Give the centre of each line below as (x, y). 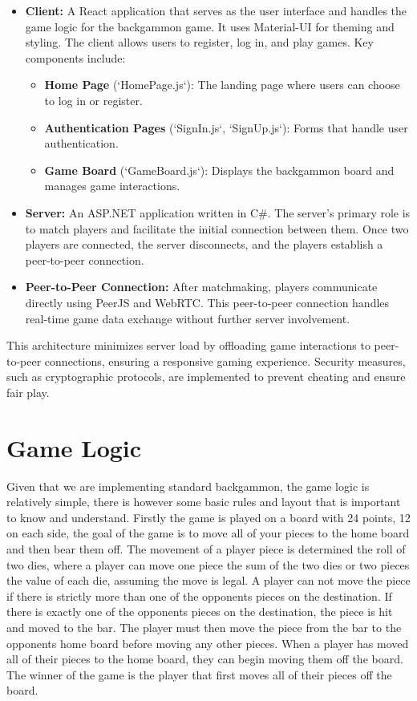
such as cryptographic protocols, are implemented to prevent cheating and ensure (206, 377)
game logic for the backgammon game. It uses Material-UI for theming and (210, 26)
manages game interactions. (112, 186)
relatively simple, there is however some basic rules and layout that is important (204, 502)
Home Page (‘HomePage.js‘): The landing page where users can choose (222, 85)
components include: (75, 57)
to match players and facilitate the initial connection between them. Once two (217, 228)
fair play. (28, 392)
